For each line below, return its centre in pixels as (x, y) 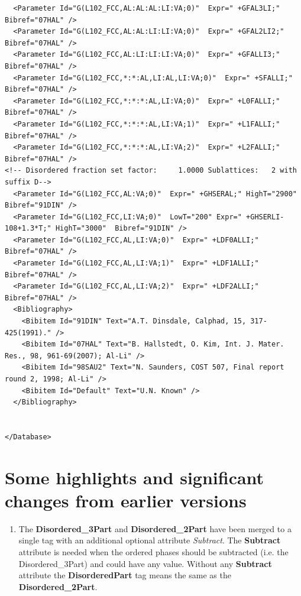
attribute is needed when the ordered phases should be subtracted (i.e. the (153, 552)
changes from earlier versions (126, 500)
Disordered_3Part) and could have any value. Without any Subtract (145, 563)
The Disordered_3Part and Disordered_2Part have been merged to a (155, 528)
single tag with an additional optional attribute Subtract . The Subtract (150, 540)
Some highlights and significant (135, 477)
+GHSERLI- (265, 217)
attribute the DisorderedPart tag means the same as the (125, 575)
